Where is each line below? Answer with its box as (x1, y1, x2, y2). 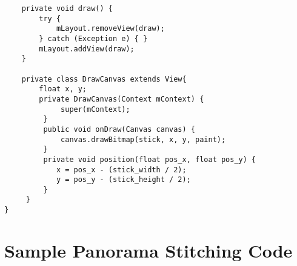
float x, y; (39, 85, 87, 94)
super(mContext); (61, 105, 130, 114)
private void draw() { (21, 4, 113, 13)
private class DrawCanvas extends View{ (21, 74, 187, 83)
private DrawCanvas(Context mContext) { (39, 94, 204, 103)
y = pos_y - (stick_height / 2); (56, 175, 191, 184)
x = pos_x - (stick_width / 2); (56, 165, 187, 174)
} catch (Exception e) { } (39, 34, 148, 43)
